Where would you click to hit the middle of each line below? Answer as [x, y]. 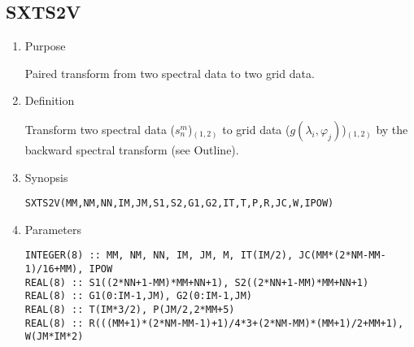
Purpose [45, 46]
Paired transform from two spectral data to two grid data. [170, 73]
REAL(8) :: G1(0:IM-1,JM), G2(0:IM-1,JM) [138, 296]
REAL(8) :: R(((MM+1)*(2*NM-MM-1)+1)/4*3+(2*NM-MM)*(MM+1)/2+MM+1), [214, 323]
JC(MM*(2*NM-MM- [342, 256]
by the [392, 129]
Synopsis [46, 177]
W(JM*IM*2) [54, 337]
